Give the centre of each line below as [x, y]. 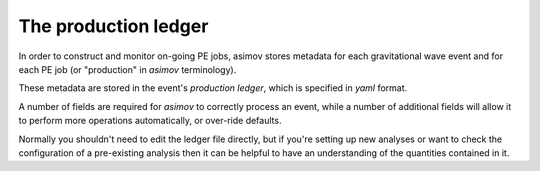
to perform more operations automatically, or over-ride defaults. [150, 121]
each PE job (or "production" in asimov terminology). [127, 69]
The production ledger [113, 26]
